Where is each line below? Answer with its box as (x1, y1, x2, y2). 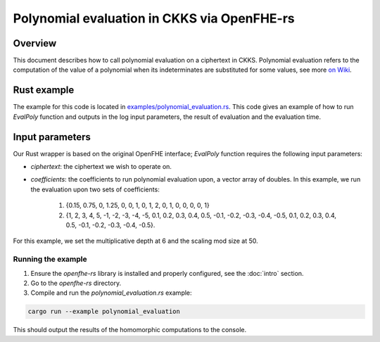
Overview (13, 37, 57, 49)
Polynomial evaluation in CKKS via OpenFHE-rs (13, 11, 295, 26)
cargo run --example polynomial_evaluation (27, 308, 181, 316)
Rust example (13, 84, 75, 96)
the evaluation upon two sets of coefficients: (30, 185, 160, 194)
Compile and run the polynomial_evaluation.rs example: (30, 289, 193, 297)
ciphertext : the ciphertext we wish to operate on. (30, 163, 172, 171)
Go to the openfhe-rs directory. (30, 279, 122, 287)
